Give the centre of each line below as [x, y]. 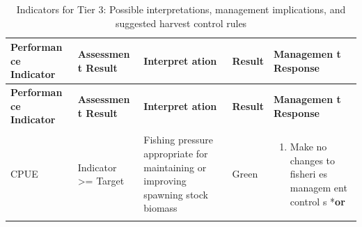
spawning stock [176, 194]
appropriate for [176, 154]
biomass [160, 208]
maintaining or [175, 167]
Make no [308, 147]
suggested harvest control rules [181, 23]
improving [165, 181]
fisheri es [308, 174]
